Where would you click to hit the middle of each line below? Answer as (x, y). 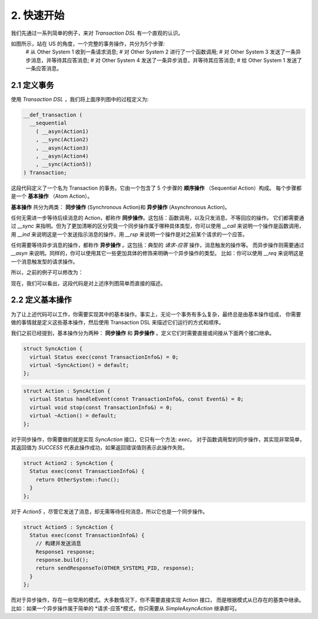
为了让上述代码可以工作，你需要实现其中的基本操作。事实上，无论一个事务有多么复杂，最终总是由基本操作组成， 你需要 (156, 314)
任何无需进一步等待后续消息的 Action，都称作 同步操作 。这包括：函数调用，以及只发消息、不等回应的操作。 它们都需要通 (158, 217)
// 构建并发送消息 (59, 544)
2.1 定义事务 (32, 85)
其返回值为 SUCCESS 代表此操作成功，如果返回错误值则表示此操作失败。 (100, 447)
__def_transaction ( (53, 115)
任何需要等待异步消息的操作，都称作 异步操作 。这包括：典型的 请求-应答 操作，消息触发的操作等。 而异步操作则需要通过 (158, 245)
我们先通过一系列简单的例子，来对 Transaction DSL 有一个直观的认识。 (97, 33)
